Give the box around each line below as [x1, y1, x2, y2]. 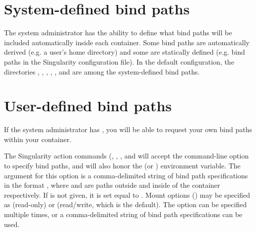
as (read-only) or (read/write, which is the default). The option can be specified [4, 199, 247, 210]
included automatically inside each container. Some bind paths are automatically [4, 37, 250, 47]
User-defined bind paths [4, 95, 172, 116]
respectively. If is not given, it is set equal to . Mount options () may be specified [4, 189, 250, 200]
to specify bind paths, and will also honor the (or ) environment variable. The [4, 160, 241, 170]
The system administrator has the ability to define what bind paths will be [4, 27, 232, 38]
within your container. [4, 134, 71, 144]
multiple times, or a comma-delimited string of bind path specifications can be [4, 209, 243, 219]
